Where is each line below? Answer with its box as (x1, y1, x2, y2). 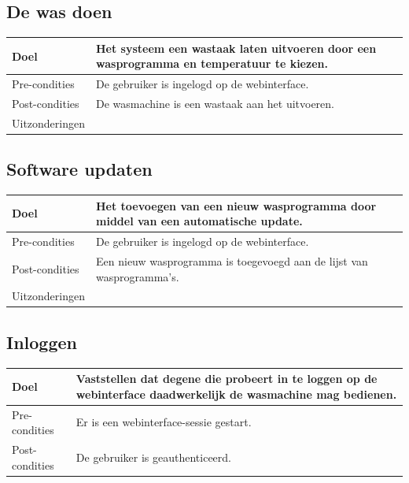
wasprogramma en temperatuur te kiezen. (96, 55, 328, 72)
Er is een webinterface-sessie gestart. (76, 414, 252, 430)
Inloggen (6, 329, 77, 354)
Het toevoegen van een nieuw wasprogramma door (96, 197, 377, 214)
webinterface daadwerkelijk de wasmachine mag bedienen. (76, 385, 397, 402)
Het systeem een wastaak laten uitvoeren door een (96, 39, 377, 56)
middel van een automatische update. (96, 213, 303, 229)
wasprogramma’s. (96, 268, 179, 284)
